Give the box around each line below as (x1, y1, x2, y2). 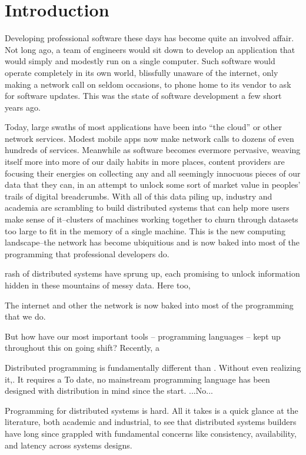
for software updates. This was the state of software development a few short (5, 89, 282, 102)
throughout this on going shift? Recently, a (5, 341, 159, 354)
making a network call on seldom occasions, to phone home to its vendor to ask (5, 78, 291, 90)
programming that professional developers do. (5, 247, 169, 260)
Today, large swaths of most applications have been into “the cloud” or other (5, 121, 282, 133)
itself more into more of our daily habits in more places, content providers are (5, 155, 285, 168)
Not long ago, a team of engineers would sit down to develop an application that (5, 43, 295, 55)
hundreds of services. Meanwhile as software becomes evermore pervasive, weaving (5, 144, 301, 156)
